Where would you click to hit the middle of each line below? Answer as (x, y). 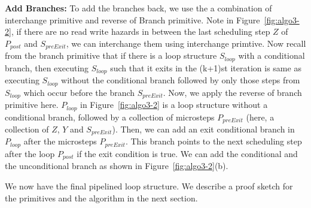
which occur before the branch (79, 92)
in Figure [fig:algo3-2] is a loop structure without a (174, 105)
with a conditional (272, 55)
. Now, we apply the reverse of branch (232, 92)
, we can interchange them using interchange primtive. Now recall (186, 43)
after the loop (30, 153)
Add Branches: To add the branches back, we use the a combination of (138, 8)
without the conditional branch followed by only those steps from (181, 80)
